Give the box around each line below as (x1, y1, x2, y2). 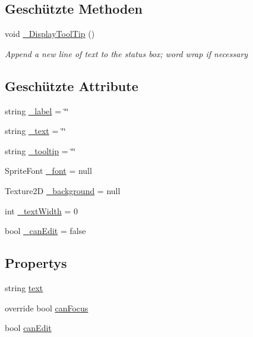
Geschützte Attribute (5, 76, 138, 95)
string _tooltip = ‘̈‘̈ (5, 144, 76, 157)
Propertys (5, 254, 67, 272)
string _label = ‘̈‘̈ (5, 104, 69, 117)
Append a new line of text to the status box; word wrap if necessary (5, 47, 248, 60)
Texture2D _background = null (5, 184, 121, 196)
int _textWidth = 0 (5, 204, 78, 217)
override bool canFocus (5, 301, 88, 314)
